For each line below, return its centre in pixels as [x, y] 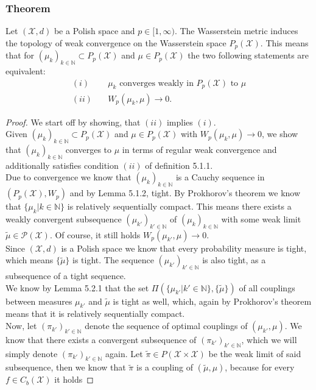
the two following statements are [248, 55]
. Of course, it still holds [95, 234]
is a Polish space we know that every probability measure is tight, [184, 248]
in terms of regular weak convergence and [199, 149]
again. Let [124, 353]
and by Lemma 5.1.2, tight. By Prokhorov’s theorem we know [185, 193]
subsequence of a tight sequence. [66, 276]
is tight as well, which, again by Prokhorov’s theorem [212, 301]
